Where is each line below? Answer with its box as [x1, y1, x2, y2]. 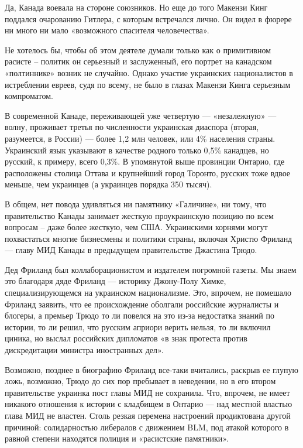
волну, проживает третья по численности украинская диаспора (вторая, [5, 121, 259, 133]
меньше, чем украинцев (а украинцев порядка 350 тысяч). [5, 178, 212, 190]
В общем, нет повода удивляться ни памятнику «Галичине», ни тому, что [5, 197, 267, 210]
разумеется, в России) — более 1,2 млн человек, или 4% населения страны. [5, 132, 276, 144]
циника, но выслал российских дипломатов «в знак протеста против [5, 332, 247, 344]
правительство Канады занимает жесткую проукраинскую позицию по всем [5, 209, 274, 221]
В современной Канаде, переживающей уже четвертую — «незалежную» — [5, 109, 277, 121]
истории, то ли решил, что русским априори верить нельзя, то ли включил [5, 320, 271, 333]
